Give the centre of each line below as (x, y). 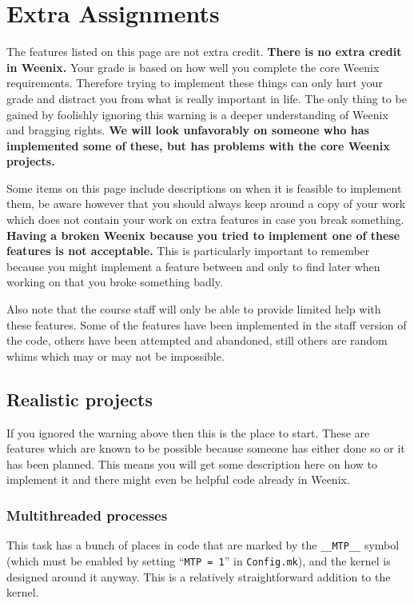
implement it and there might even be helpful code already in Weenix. (178, 479)
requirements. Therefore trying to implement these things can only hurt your (195, 83)
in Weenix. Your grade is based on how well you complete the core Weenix (193, 67)
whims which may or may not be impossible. (115, 355)
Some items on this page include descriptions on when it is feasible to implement (204, 188)
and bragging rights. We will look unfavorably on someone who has (188, 130)
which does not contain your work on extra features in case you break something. (205, 220)
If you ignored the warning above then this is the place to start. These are (188, 432)
